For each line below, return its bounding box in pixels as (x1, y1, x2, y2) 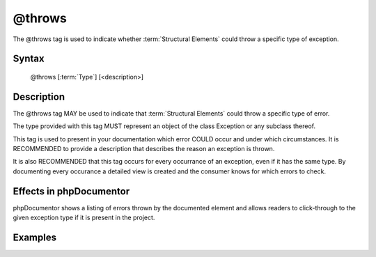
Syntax (13, 53, 45, 65)
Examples (13, 231, 57, 243)
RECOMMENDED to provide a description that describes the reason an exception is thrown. (13, 145, 275, 153)
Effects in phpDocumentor (13, 185, 130, 197)
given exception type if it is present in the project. (13, 213, 155, 222)
